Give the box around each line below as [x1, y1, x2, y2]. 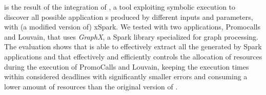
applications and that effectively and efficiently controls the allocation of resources [4, 51, 262, 61]
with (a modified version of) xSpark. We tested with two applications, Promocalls [4, 21, 260, 32]
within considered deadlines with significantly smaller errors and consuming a [4, 71, 248, 82]
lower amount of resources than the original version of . [4, 81, 178, 91]
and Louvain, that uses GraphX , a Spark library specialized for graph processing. [4, 31, 258, 42]
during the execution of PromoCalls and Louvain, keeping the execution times [4, 61, 249, 72]
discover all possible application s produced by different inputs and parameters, [4, 11, 253, 22]
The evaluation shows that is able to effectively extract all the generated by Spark [4, 41, 262, 52]
